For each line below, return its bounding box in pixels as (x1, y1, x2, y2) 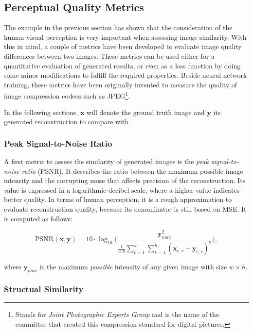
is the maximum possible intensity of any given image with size (39, 262, 227, 272)
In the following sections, (4, 107, 78, 117)
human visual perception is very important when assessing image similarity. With (4, 32, 247, 42)
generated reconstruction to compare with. (4, 116, 131, 127)
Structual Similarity (4, 283, 84, 295)
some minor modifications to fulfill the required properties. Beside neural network (4, 70, 247, 80)
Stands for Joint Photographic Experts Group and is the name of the (15, 309, 219, 319)
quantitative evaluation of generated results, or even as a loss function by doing (4, 60, 241, 70)
